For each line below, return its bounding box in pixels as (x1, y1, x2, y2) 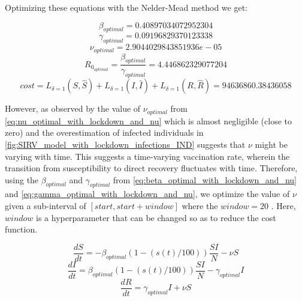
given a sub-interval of (5, 199, 86, 212)
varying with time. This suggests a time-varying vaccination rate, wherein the (5, 150, 290, 162)
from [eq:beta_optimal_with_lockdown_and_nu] (113, 173, 297, 186)
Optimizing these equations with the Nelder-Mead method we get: (5, 1, 248, 13)
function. (5, 223, 38, 236)
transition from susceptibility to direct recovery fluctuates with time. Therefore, (5, 162, 298, 174)
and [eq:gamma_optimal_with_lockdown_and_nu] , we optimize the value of (5, 187, 290, 200)
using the (5, 173, 39, 186)
